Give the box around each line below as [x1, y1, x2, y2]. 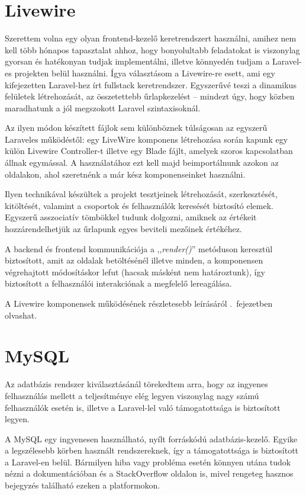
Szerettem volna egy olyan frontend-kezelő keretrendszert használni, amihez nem [5, 32, 297, 44]
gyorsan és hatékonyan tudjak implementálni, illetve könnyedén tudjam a [5, 55, 270, 67]
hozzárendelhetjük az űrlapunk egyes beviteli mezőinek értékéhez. [5, 223, 242, 235]
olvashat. [5, 308, 37, 321]
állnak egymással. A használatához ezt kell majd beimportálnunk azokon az [5, 156, 279, 169]
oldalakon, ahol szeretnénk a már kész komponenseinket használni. [5, 168, 246, 180]
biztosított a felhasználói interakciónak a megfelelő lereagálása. [5, 277, 232, 290]
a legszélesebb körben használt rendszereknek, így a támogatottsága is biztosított [5, 444, 299, 457]
